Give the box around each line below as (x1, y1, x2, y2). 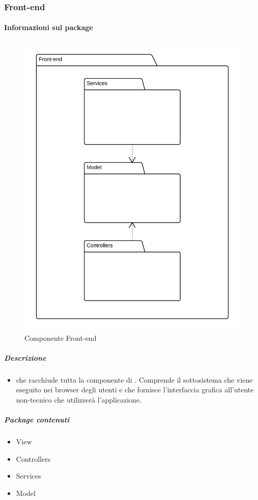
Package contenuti (4, 414, 70, 425)
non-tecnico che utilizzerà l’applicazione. (16, 394, 141, 405)
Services (16, 470, 41, 481)
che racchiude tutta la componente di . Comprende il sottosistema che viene (16, 374, 253, 385)
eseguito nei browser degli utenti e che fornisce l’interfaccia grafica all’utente (16, 384, 254, 395)
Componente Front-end (24, 332, 97, 343)
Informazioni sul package (4, 22, 93, 33)
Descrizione (4, 352, 46, 363)
